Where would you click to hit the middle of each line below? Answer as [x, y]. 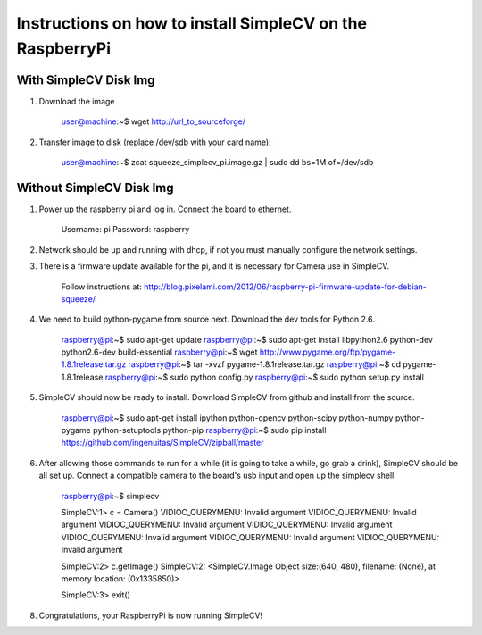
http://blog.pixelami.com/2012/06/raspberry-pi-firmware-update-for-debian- [285, 287]
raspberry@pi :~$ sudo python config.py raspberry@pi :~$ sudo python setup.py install [264, 377]
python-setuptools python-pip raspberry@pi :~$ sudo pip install [209, 430]
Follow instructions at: [102, 287]
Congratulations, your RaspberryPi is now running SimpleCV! [151, 615]
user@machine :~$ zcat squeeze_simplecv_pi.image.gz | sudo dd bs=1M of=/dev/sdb [217, 163]
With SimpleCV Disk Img [86, 80]
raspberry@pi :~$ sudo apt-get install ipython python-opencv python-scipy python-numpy [227, 418]
